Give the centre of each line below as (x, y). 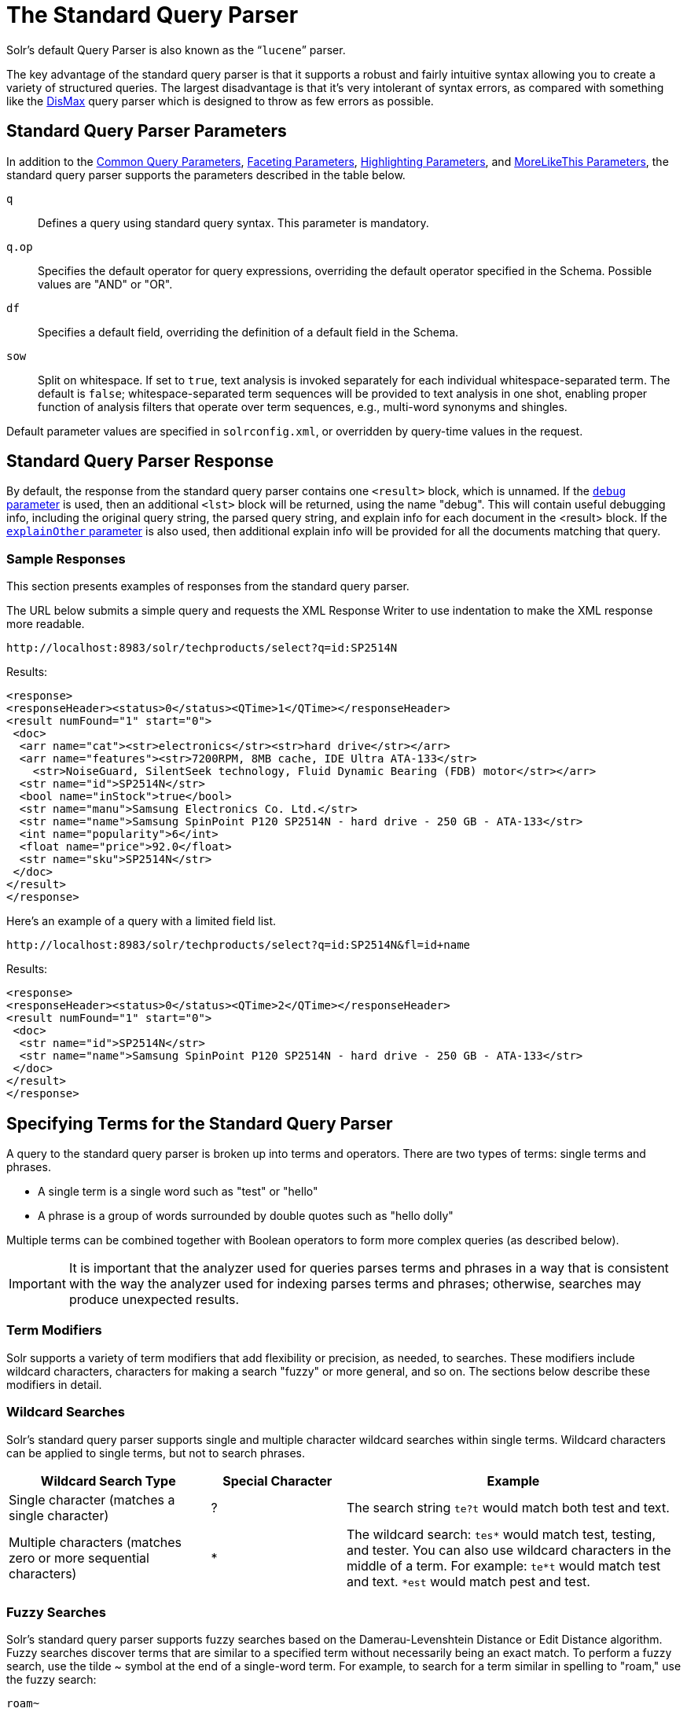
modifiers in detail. (54, 1384)
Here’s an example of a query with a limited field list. (141, 921)
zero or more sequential (79, 1558)
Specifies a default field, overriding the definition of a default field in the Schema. (248, 332)
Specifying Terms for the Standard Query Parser (200, 1123)
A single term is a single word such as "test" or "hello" (178, 1192)
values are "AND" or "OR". (105, 284)
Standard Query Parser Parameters (147, 131)
